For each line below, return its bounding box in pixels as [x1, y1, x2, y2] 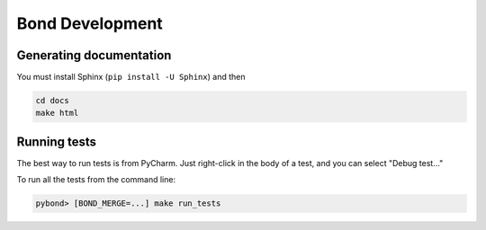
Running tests [16, 134, 97, 149]
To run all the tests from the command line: [16, 174, 175, 185]
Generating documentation [16, 48, 172, 63]
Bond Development [16, 13, 164, 33]
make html [35, 108, 79, 119]
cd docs [35, 95, 69, 106]
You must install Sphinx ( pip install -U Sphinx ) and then [16, 72, 246, 83]
